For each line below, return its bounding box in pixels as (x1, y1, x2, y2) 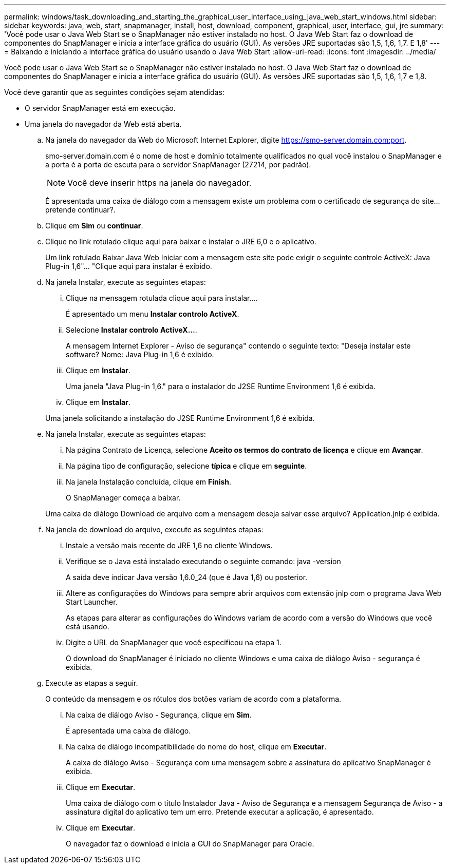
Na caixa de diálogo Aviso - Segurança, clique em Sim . (66, 710, 252, 719)
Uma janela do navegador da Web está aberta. (25, 120, 182, 128)
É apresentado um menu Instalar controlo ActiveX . (66, 310, 239, 318)
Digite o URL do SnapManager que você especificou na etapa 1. (66, 638, 282, 647)
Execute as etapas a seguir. (45, 679, 138, 687)
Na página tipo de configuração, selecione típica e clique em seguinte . (66, 461, 307, 470)
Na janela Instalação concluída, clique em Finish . (66, 477, 232, 486)
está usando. (66, 622, 109, 631)
